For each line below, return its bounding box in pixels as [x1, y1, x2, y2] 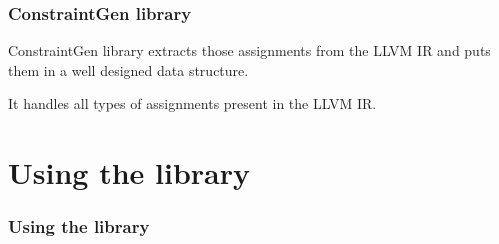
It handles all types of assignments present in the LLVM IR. [8, 93, 377, 114]
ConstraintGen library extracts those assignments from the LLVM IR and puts [8, 40, 491, 61]
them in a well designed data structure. [8, 59, 249, 80]
